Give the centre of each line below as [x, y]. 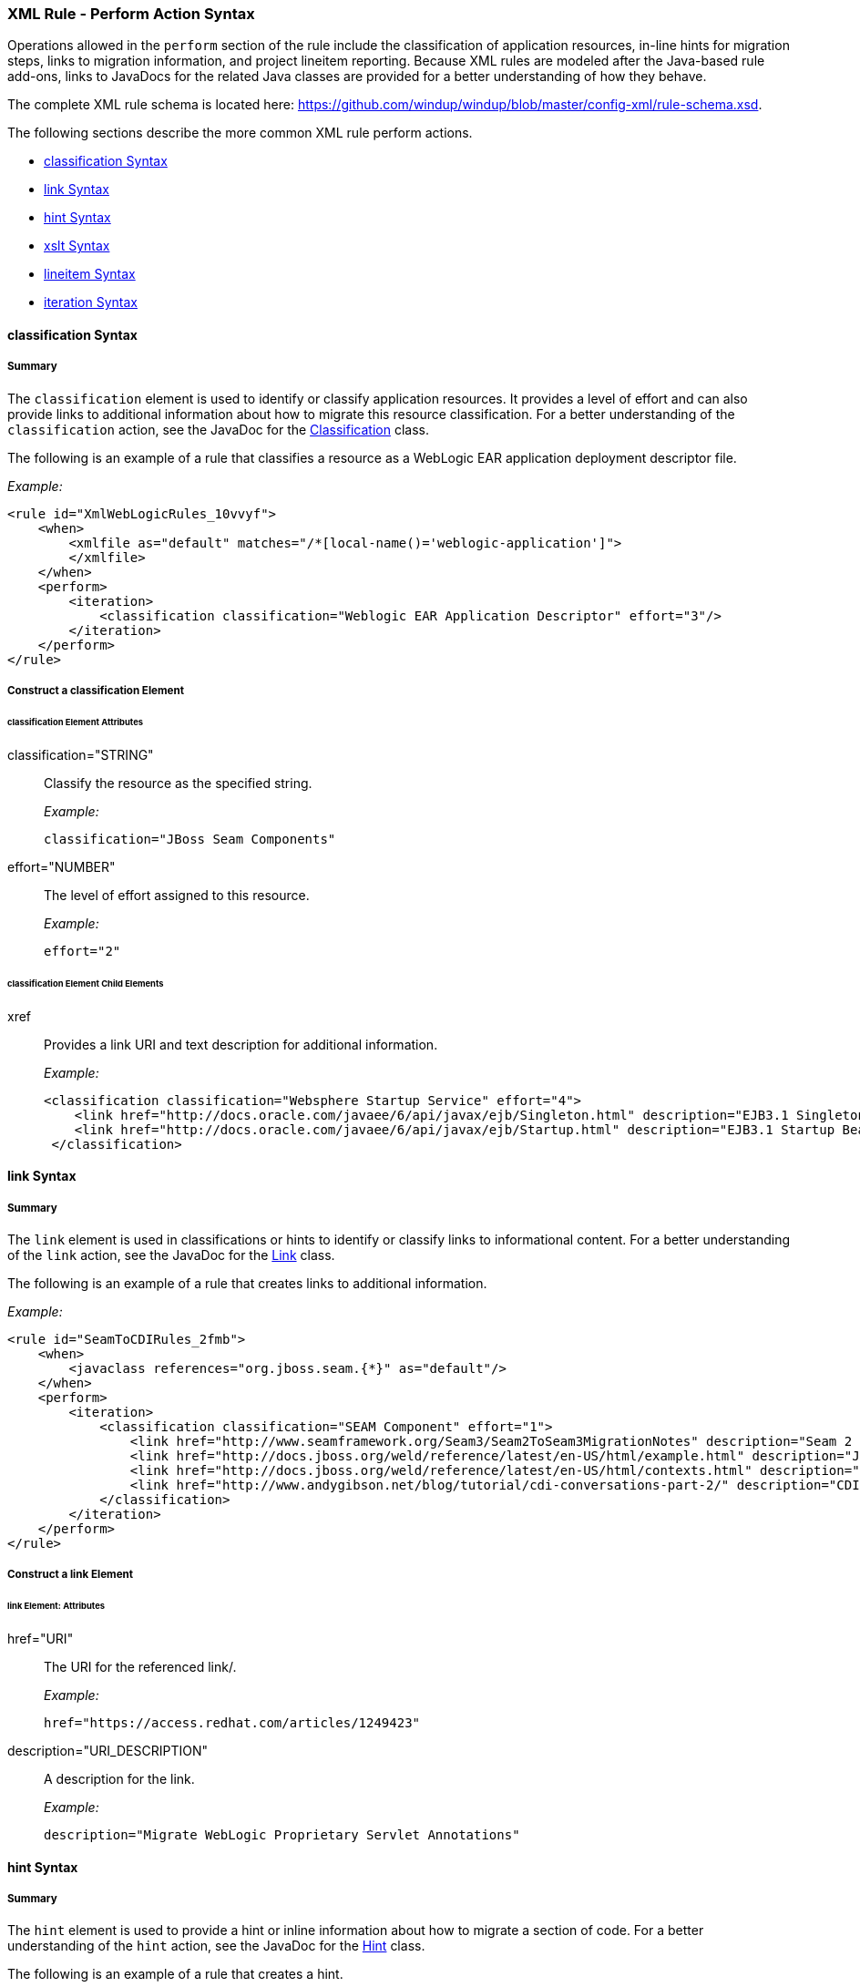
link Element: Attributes [56, 1606]
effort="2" [82, 951]
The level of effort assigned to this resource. [177, 895]
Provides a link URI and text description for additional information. [241, 1044]
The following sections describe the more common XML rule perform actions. [240, 133]
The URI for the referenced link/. [140, 1667]
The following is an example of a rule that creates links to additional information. [247, 1283]
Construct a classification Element [96, 691]
